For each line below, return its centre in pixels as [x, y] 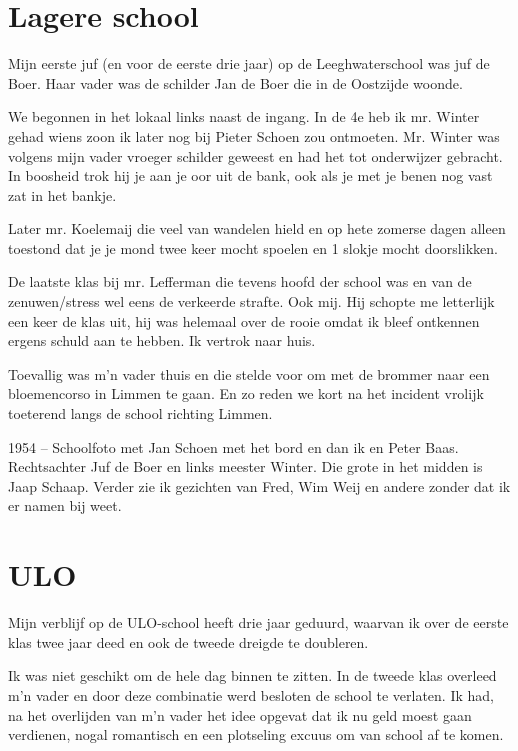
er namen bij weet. [65, 505]
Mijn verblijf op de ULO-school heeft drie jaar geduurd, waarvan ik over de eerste [258, 622]
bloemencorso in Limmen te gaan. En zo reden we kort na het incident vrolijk [246, 393]
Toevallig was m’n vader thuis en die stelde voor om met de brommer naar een [249, 373]
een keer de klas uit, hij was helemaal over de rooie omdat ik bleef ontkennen [244, 320]
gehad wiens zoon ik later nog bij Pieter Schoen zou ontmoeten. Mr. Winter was [254, 135]
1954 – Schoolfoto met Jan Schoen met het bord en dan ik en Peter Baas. [233, 446]
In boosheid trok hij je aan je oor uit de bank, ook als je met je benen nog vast [250, 175]
